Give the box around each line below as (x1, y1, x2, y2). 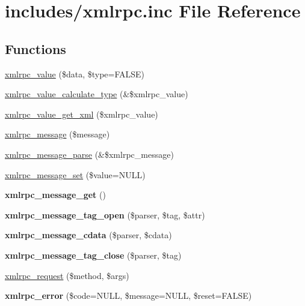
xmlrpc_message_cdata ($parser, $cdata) (5, 229, 172, 241)
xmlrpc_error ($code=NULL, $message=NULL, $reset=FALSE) (5, 289, 252, 302)
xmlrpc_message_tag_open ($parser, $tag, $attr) (5, 208, 205, 221)
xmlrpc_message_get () (5, 188, 106, 201)
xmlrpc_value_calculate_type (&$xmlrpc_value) (5, 88, 188, 100)
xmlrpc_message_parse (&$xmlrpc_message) (5, 148, 174, 160)
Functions (5, 39, 66, 58)
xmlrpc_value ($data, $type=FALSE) (5, 67, 145, 80)
